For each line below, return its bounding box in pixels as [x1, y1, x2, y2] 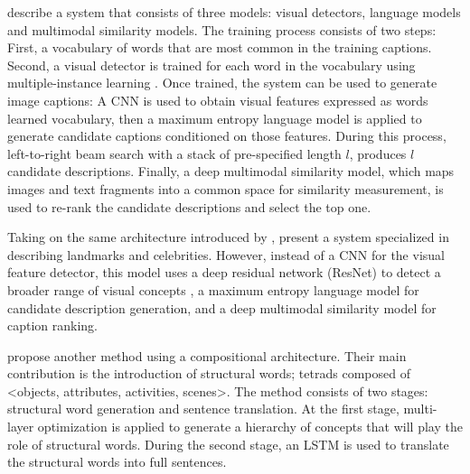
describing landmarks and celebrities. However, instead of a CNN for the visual [7, 245, 445, 264]
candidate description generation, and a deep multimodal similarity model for [7, 298, 437, 317]
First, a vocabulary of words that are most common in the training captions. [7, 38, 432, 57]
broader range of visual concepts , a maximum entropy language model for [7, 280, 419, 299]
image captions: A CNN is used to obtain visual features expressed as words [7, 90, 428, 109]
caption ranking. [7, 316, 99, 335]
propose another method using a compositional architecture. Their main [7, 346, 407, 365]
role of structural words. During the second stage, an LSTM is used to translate [7, 434, 449, 453]
